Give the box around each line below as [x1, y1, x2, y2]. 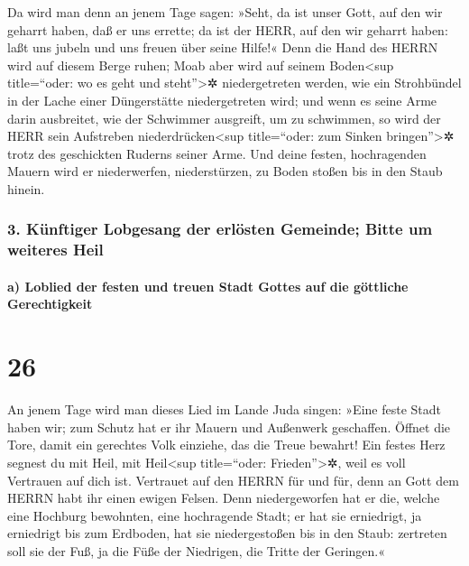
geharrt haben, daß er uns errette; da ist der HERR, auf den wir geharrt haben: [7, 20, 448, 39]
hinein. [7, 179, 45, 198]
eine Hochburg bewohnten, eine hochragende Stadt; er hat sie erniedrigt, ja [7, 506, 422, 524]
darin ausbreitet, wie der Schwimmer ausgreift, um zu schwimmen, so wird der [7, 108, 441, 127]
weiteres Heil [7, 238, 104, 261]
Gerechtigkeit [7, 294, 93, 313]
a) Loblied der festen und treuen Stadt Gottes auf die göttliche [7, 276, 409, 295]
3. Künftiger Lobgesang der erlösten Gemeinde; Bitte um [7, 218, 433, 240]
